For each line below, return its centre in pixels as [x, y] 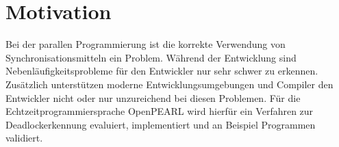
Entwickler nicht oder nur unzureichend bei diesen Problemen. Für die [153, 97]
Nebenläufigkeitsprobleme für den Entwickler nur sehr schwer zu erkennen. [162, 71]
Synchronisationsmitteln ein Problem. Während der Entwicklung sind [151, 57]
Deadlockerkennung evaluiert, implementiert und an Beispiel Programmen [161, 124]
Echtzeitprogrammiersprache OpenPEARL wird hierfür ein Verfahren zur [160, 111]
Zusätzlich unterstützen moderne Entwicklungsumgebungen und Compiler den [169, 84]
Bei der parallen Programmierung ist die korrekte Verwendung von [146, 44]
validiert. [24, 138]
